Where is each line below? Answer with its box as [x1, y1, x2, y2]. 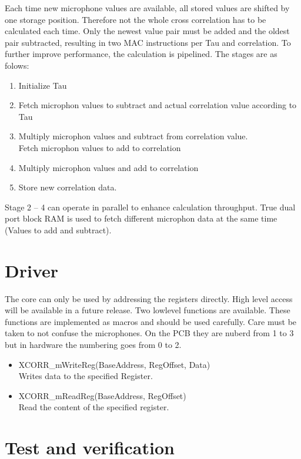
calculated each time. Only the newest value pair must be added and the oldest [5, 25, 290, 37]
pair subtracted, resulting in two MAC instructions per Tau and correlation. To [5, 36, 291, 48]
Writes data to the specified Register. [18, 370, 153, 382]
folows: [5, 59, 29, 71]
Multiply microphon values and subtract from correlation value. [18, 130, 248, 142]
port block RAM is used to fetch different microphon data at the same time [5, 212, 277, 225]
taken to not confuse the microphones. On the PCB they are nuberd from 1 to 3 [5, 327, 294, 339]
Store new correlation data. [18, 181, 117, 193]
